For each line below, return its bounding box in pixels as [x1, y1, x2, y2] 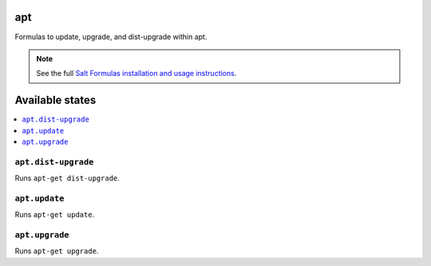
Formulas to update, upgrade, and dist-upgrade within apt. [14, 32, 208, 42]
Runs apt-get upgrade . [14, 246, 99, 256]
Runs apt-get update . [14, 210, 95, 220]
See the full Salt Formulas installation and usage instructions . [36, 69, 237, 78]
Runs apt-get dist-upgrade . [14, 173, 120, 183]
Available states [14, 93, 97, 107]
